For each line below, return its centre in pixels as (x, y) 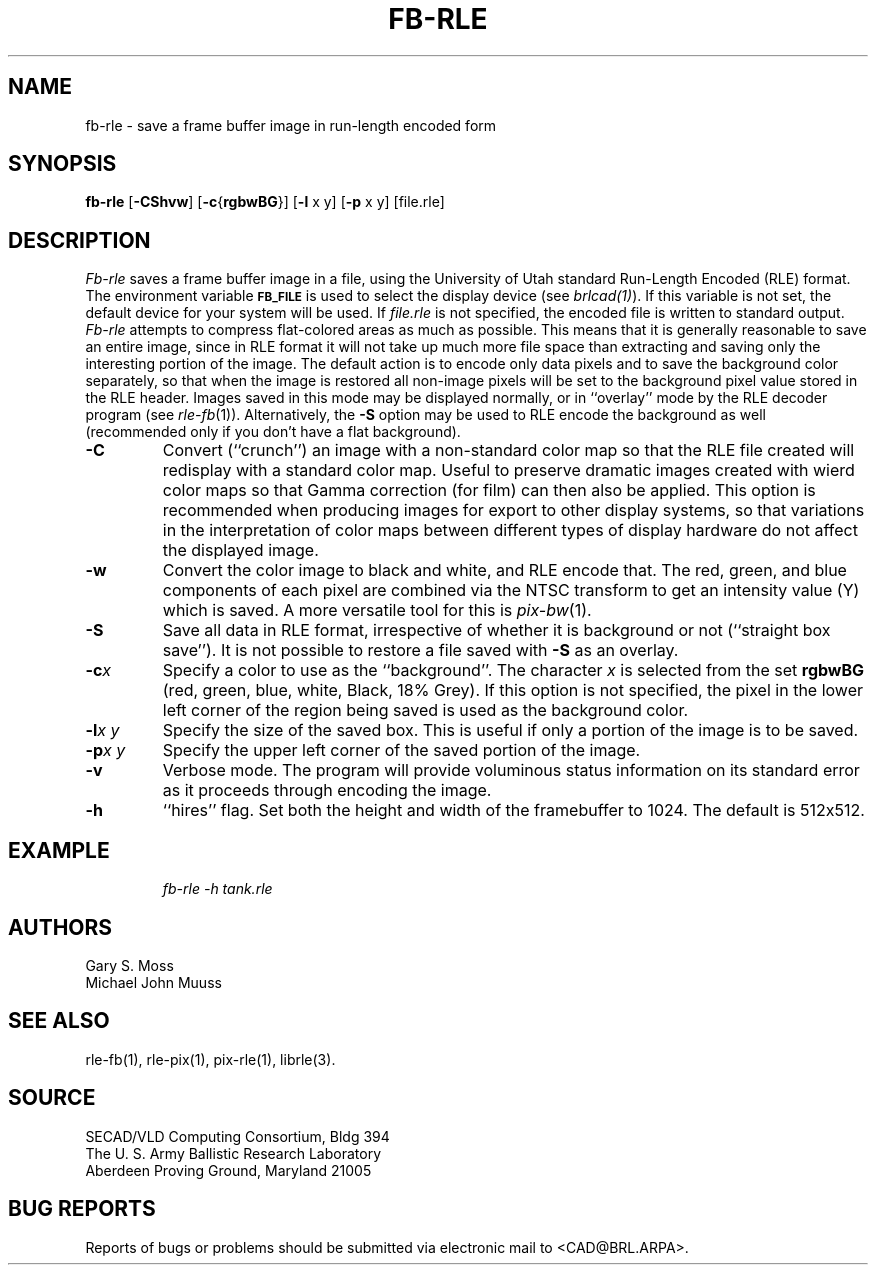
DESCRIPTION (79, 240)
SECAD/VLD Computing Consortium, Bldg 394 (237, 1136)
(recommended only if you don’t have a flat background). (273, 432)
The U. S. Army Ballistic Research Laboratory (233, 1153)
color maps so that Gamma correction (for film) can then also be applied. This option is (489, 490)
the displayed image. (240, 550)
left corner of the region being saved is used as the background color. (425, 710)
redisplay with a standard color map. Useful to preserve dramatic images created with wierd (508, 470)
